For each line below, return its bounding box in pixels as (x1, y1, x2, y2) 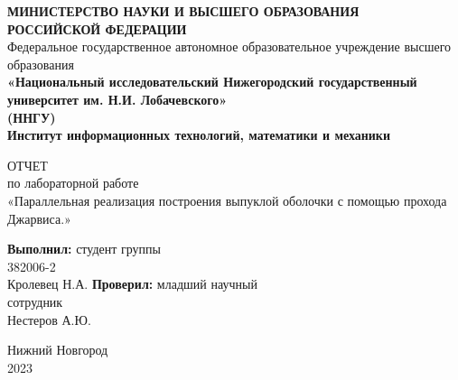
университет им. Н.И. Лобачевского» (7, 89, 228, 108)
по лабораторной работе (7, 173, 139, 192)
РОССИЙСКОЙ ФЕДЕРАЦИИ (7, 19, 187, 38)
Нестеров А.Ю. (7, 310, 91, 329)
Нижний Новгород (7, 340, 108, 359)
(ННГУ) (7, 107, 56, 126)
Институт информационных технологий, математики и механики (7, 125, 390, 144)
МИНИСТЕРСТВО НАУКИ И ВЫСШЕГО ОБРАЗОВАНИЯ (7, 2, 360, 20)
